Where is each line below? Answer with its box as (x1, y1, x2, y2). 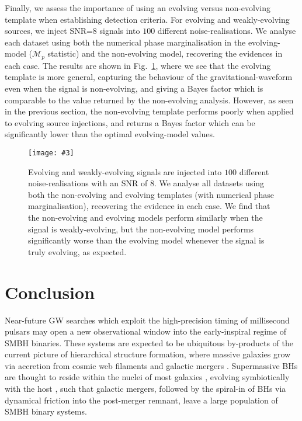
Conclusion (5, 280, 95, 304)
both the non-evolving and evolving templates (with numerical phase (28, 188, 274, 200)
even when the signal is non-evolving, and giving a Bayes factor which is (5, 82, 263, 95)
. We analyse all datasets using (154, 177, 265, 189)
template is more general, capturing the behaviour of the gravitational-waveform (5, 71, 293, 83)
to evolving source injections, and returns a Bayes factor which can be (5, 116, 255, 128)
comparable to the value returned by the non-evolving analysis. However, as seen (5, 93, 294, 106)
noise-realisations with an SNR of (28, 177, 148, 189)
